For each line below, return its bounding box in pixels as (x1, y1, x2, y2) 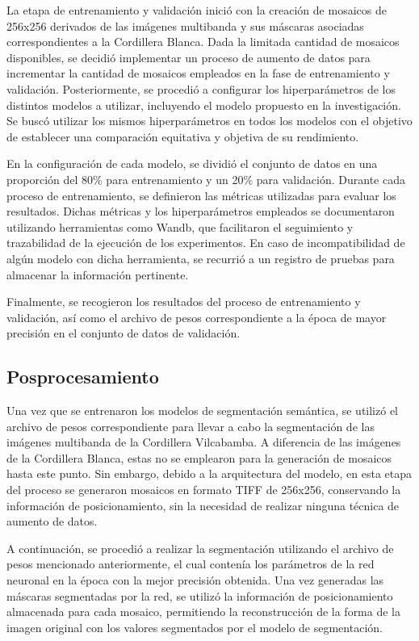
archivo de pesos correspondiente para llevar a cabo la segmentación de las (6, 417, 375, 434)
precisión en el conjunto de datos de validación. (6, 325, 241, 341)
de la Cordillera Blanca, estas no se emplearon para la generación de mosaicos (6, 449, 392, 466)
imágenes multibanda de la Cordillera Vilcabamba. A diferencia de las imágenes (6, 434, 401, 450)
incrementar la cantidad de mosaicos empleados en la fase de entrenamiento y (6, 65, 390, 82)
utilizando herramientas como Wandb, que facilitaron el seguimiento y (6, 218, 354, 235)
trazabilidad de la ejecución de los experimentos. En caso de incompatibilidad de (6, 234, 405, 251)
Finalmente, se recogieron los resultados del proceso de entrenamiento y (6, 293, 361, 310)
